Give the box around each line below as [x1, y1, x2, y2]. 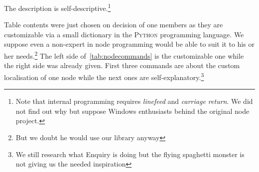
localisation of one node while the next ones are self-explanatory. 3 [4, 70, 204, 82]
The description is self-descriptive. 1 [4, 1, 111, 13]
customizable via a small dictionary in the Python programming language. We [4, 29, 244, 39]
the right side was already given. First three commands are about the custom [4, 60, 240, 71]
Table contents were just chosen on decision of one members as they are [4, 19, 223, 30]
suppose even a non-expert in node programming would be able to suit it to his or [4, 39, 255, 49]
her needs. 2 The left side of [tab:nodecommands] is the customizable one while [4, 49, 244, 61]
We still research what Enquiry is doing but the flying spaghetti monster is [15, 149, 245, 159]
